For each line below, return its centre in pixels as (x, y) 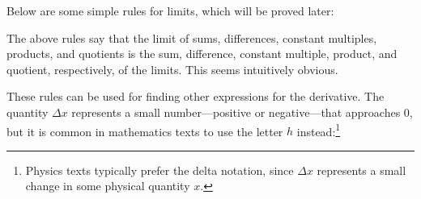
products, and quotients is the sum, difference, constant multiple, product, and (202, 54)
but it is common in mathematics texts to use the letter (145, 131)
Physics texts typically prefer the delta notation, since (159, 170)
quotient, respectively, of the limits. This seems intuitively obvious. (172, 69)
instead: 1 (319, 130)
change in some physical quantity (108, 186)
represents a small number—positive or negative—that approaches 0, (242, 112)
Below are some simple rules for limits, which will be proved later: (170, 10)
